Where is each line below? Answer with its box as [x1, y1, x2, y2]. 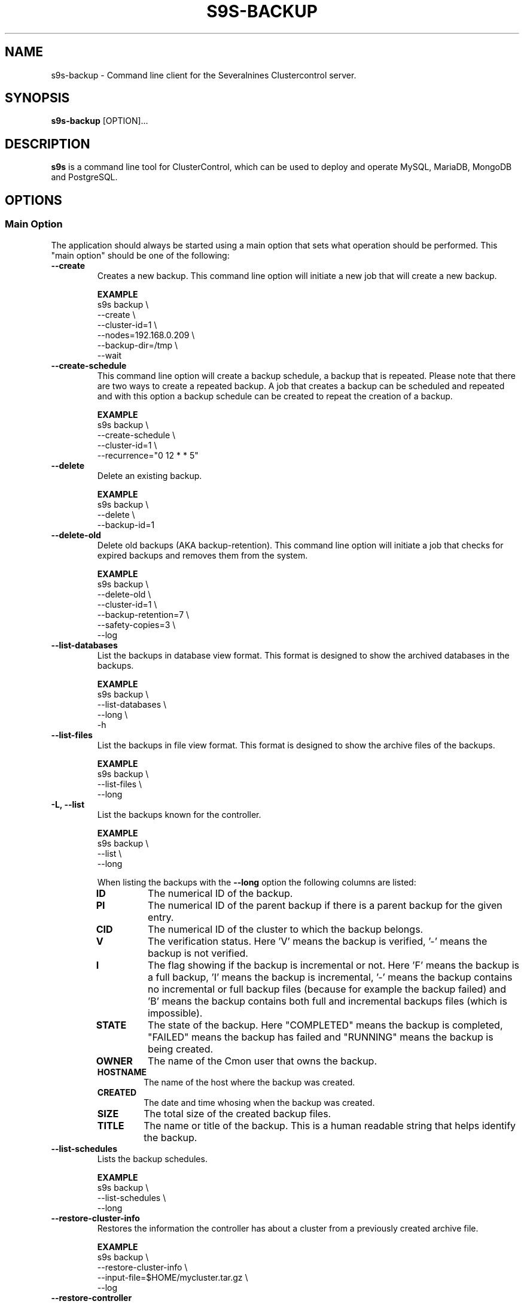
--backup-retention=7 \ [97, 609, 190, 620]
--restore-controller [51, 1292, 132, 1303]
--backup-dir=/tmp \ [97, 339, 178, 350]
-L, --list [51, 799, 85, 809]
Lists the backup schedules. [97, 1153, 208, 1164]
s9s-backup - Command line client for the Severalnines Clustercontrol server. [51, 69, 357, 80]
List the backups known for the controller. [97, 809, 261, 820]
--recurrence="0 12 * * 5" [97, 450, 199, 460]
